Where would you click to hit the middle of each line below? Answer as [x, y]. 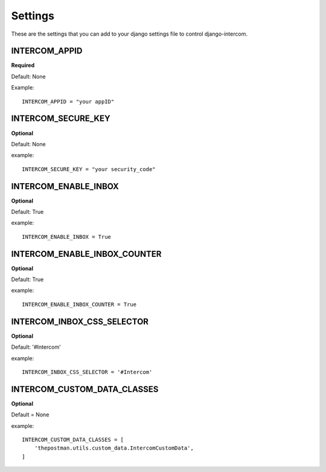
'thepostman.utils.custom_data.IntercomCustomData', [114, 448]
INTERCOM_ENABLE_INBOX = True [67, 237]
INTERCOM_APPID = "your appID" [68, 102]
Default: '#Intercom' [36, 347]
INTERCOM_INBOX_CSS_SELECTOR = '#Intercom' [87, 372]
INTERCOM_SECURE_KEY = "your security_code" [89, 169]
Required [23, 65]
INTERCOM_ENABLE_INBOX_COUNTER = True [79, 304]
